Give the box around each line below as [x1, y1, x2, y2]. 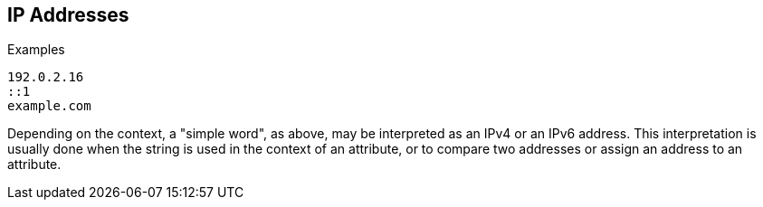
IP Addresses [7, 4, 129, 26]
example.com [7, 99, 91, 114]
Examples [7, 42, 65, 58]
